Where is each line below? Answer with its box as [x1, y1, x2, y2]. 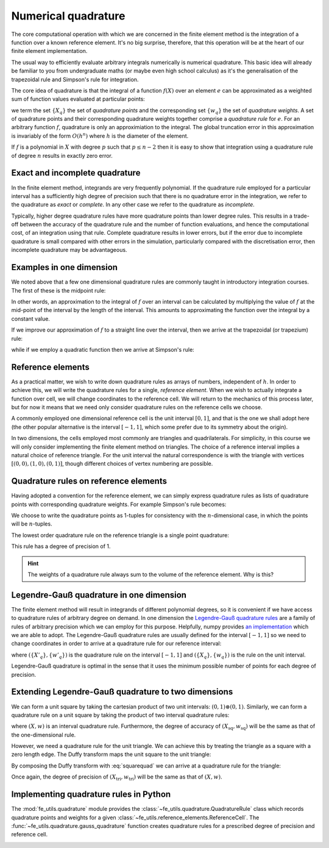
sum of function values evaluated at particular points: [11, 95, 146, 103]
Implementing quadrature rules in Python [11, 789, 171, 800]
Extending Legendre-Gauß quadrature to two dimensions [11, 686, 233, 697]
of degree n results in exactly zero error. [11, 152, 113, 159]
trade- [293, 212, 310, 219]
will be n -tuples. [11, 520, 52, 527]
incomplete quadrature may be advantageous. [11, 246, 127, 254]
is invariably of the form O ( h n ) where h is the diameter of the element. [11, 132, 189, 140]
